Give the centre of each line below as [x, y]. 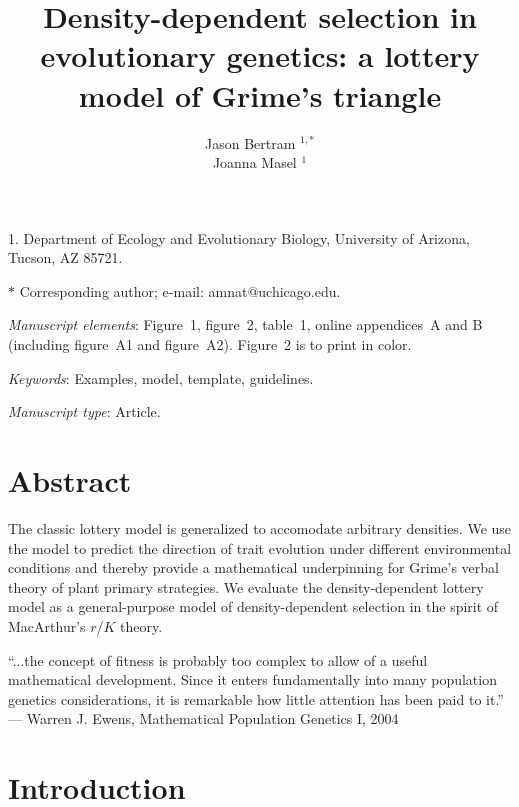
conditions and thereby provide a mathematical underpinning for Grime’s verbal [253, 567]
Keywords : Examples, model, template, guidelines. [161, 377]
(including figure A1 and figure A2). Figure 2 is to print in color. [210, 344]
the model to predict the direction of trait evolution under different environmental [260, 547]
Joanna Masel [254, 162]
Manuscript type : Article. [84, 411]
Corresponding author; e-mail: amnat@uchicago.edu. [180, 290]
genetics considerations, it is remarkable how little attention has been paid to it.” [256, 698]
